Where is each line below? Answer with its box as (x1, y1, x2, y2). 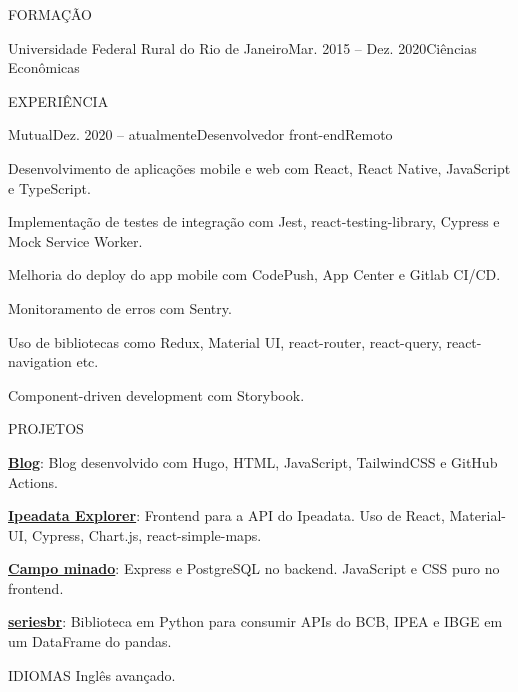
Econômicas (8, 57, 80, 78)
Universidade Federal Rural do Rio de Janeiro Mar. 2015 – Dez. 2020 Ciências (8, 37, 477, 58)
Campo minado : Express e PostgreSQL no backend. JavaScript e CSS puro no (8, 558, 500, 579)
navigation (8, 351, 72, 372)
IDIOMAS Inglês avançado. (8, 664, 176, 685)
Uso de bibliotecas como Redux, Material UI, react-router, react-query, (8, 331, 442, 352)
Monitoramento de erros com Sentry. (8, 297, 232, 318)
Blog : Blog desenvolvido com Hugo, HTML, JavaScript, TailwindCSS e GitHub (8, 451, 498, 472)
